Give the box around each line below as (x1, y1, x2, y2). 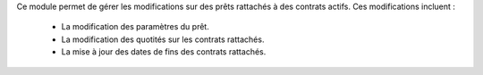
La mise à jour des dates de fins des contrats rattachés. (61, 46, 267, 57)
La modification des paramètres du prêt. (61, 21, 209, 32)
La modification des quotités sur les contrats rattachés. (61, 34, 265, 45)
